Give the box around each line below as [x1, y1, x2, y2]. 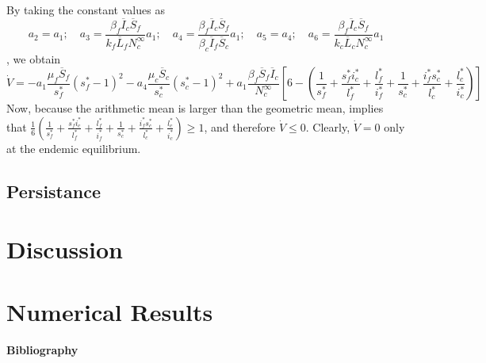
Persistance [6, 178, 101, 203]
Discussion [6, 233, 123, 266]
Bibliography [6, 341, 78, 357]
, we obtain [6, 50, 61, 67]
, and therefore [204, 118, 276, 135]
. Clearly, [305, 118, 350, 135]
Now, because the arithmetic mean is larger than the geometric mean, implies [6, 100, 384, 117]
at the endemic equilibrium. [6, 139, 141, 156]
